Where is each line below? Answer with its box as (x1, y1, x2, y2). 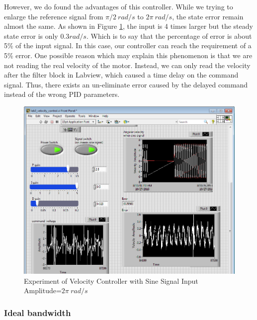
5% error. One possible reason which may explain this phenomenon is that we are (4, 50, 253, 60)
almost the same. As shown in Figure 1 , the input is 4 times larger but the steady (4, 21, 253, 31)
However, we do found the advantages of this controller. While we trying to (4, 1, 233, 11)
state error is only (4, 30, 58, 41)
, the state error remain (172, 11, 244, 21)
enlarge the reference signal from (4, 11, 103, 21)
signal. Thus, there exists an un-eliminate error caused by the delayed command (4, 79, 248, 89)
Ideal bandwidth (4, 306, 71, 319)
